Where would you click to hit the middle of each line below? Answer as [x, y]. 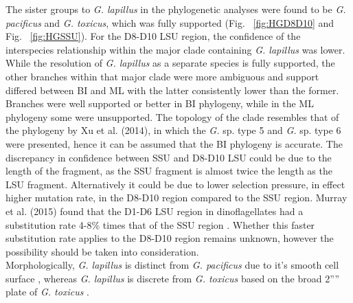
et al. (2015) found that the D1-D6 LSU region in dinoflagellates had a [155, 211]
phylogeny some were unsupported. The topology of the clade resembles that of [172, 116]
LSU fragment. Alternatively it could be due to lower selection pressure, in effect [175, 184]
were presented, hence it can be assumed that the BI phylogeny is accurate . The [174, 143]
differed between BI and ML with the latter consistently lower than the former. [172, 90]
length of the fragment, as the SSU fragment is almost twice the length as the [169, 171]
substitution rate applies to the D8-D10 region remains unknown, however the [170, 238]
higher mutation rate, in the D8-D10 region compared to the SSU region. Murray [176, 198]
